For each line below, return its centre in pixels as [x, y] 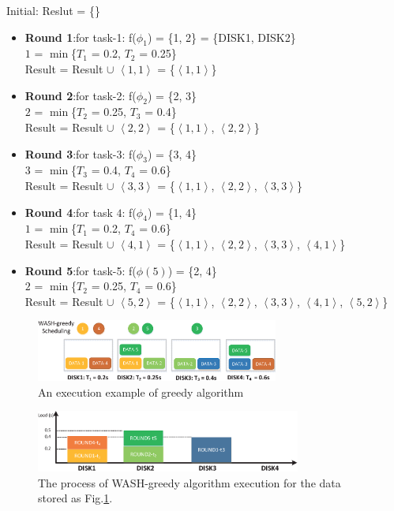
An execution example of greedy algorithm [141, 392]
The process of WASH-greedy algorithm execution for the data [189, 482]
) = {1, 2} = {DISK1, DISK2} [221, 37]
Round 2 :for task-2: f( [81, 95]
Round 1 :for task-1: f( [81, 37]
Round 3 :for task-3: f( [81, 153]
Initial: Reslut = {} [53, 10]
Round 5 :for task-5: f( [81, 270]
